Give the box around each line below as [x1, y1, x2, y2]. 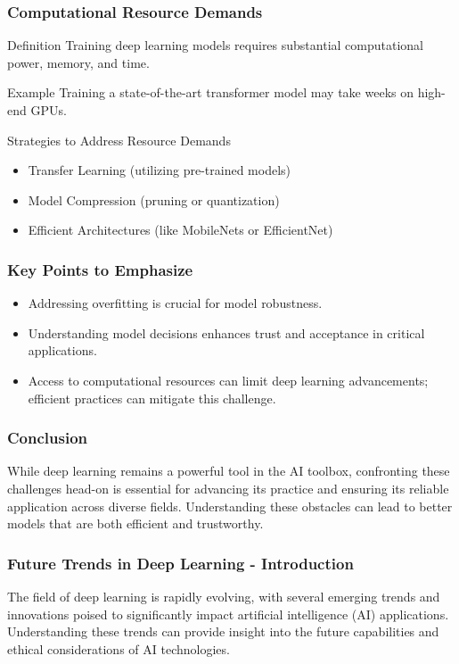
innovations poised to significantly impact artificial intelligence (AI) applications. [7, 604, 449, 623]
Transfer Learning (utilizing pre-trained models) [28, 161, 291, 179]
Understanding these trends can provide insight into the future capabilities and [7, 622, 439, 641]
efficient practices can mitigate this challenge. [28, 388, 276, 407]
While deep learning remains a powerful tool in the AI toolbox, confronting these [7, 461, 450, 480]
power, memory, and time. [7, 53, 150, 71]
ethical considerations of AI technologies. [7, 639, 230, 658]
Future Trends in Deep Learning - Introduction [7, 552, 354, 574]
